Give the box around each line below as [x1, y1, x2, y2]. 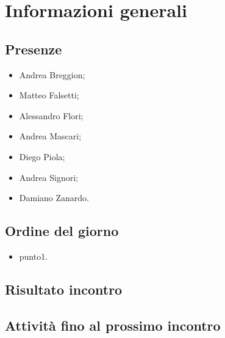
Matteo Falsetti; [19, 89, 79, 101]
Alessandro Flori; [19, 109, 84, 122]
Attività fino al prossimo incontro [5, 315, 221, 334]
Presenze [5, 39, 62, 58]
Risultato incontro [5, 279, 123, 298]
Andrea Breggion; [19, 68, 85, 81]
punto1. [19, 249, 48, 262]
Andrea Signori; [19, 171, 78, 183]
